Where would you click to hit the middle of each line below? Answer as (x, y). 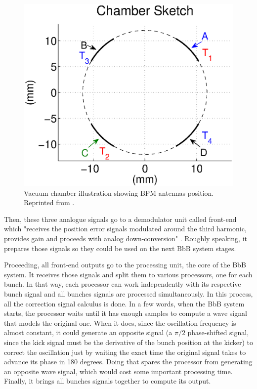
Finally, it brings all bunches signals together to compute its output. (107, 381)
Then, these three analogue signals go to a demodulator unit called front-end (120, 219)
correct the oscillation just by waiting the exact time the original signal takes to (125, 352)
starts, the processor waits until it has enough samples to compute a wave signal (126, 313)
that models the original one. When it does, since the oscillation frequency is (120, 323)
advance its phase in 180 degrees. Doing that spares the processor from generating (128, 362)
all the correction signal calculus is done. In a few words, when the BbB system (124, 303)
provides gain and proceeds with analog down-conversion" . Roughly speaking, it (126, 238)
